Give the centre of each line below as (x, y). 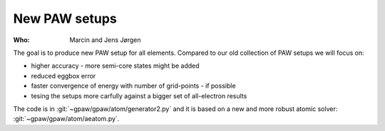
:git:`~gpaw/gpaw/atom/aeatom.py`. (66, 119)
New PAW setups (65, 19)
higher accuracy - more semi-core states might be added (115, 66)
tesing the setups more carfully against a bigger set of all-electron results (139, 95)
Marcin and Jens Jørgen (105, 40)
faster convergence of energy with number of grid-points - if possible (133, 86)
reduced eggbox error (63, 75)
